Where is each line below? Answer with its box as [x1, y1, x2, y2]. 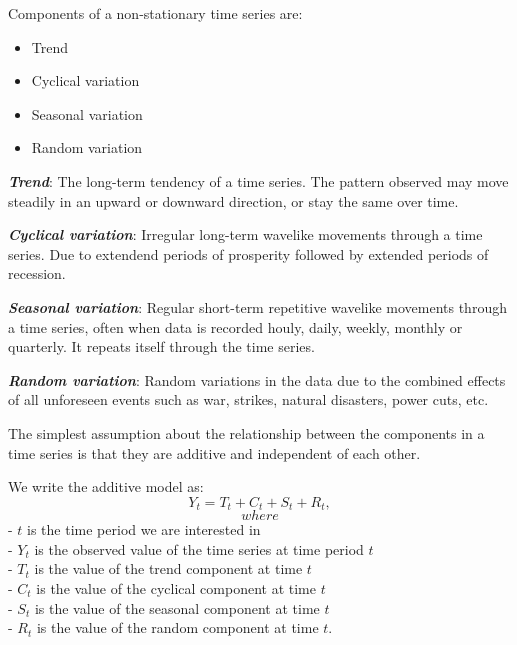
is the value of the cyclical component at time [36, 577, 316, 598]
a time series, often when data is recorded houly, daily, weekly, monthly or [8, 316, 463, 337]
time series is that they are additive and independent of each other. [8, 442, 421, 463]
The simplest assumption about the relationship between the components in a [8, 422, 485, 443]
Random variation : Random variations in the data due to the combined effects [8, 369, 506, 390]
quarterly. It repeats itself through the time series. [8, 336, 315, 357]
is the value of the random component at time [36, 617, 319, 638]
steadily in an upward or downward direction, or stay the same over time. [8, 190, 459, 211]
